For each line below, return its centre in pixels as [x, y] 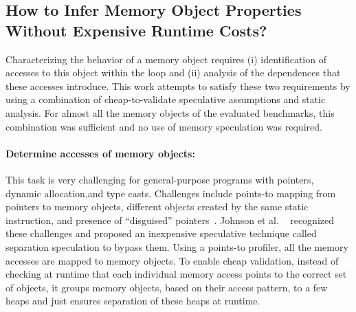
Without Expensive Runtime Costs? [136, 30]
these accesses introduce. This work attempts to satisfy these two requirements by [178, 86]
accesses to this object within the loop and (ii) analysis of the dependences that [173, 73]
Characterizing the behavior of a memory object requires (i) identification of [166, 59]
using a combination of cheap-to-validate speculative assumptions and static [166, 99]
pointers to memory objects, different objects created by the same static [157, 207]
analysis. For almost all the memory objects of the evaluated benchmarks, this [170, 112]
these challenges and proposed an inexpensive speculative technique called [161, 233]
